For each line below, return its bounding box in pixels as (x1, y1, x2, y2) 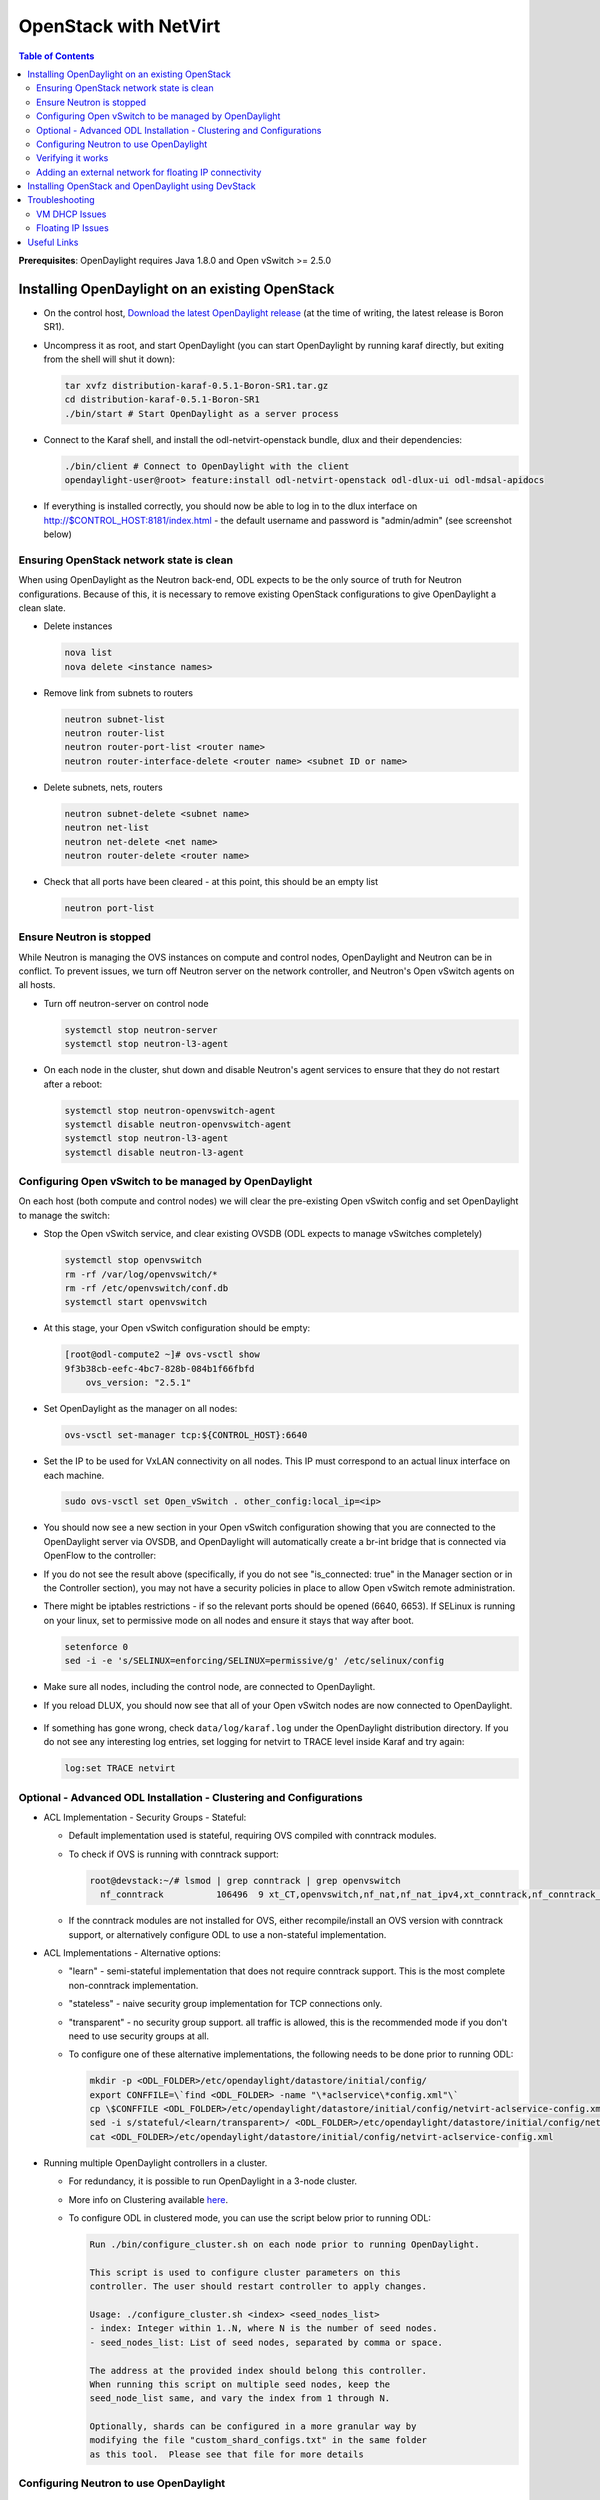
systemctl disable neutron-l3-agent (64, 1146, 245, 1158)
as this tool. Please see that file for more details (89, 2448, 364, 2460)
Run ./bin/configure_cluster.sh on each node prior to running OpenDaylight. (89, 2239, 480, 2250)
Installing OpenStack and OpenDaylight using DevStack (27, 180, 256, 192)
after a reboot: (43, 1078, 103, 1090)
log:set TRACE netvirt (64, 1763, 176, 1774)
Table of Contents (18, 50, 95, 62)
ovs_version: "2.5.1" (85, 1377, 192, 1389)
